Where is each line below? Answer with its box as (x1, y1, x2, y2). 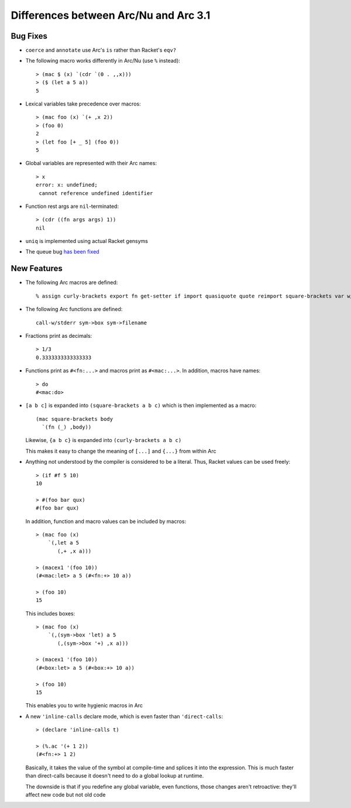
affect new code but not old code (25, 791, 106, 798)
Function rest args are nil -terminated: (25, 203, 119, 210)
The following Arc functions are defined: (25, 306, 123, 313)
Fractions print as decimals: (25, 332, 92, 339)
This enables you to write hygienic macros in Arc (25, 702, 143, 709)
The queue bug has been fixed (25, 248, 99, 255)
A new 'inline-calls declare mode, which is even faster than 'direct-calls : (25, 713, 223, 720)
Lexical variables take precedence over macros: (25, 100, 141, 108)
